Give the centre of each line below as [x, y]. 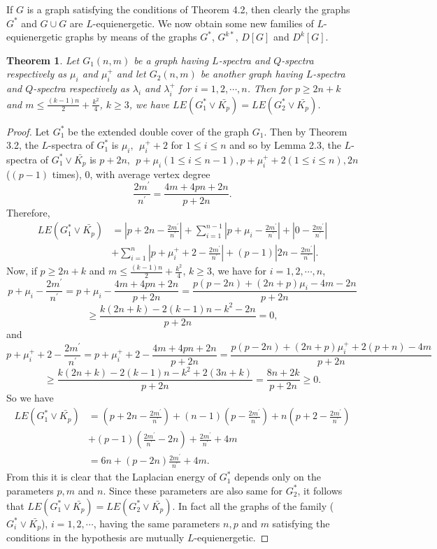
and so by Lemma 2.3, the [285, 145]
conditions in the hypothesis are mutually [95, 537]
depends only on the [278, 477]
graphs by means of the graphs [131, 37]
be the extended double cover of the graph [159, 131]
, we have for [239, 271]
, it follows [320, 490]
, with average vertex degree [150, 174]
